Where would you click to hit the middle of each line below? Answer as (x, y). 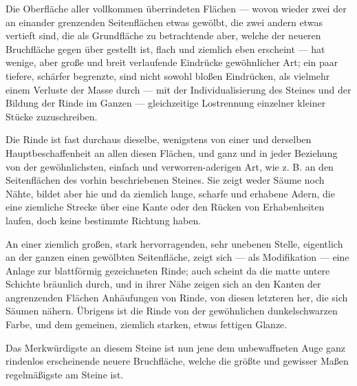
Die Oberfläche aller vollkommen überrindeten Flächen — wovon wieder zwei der (176, 8)
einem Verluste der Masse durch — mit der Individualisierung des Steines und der (178, 89)
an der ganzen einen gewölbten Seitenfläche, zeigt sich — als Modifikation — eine (177, 257)
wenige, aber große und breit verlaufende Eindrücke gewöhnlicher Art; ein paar (172, 62)
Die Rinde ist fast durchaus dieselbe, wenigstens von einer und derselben (159, 139)
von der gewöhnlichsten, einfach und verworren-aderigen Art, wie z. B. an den (170, 166)
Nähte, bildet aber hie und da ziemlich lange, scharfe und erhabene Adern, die (170, 193)
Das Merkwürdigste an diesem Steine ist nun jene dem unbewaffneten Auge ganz (176, 347)
